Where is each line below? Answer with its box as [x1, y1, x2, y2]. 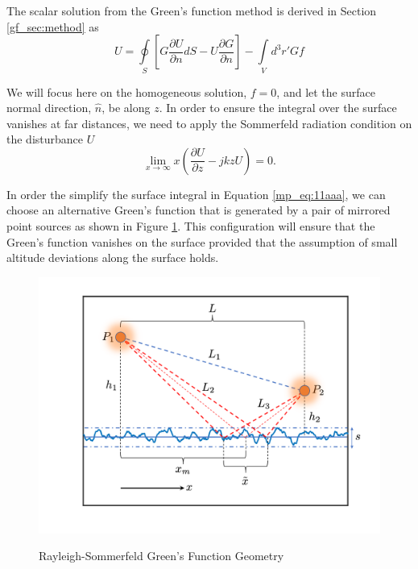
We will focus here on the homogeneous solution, [6, 83, 247, 100]
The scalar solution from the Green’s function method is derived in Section [6, 2, 377, 19]
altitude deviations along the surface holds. [6, 249, 219, 266]
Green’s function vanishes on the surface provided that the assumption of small [6, 233, 398, 250]
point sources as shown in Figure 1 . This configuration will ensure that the [6, 218, 375, 235]
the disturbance [6, 131, 84, 147]
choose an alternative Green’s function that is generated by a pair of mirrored [6, 201, 391, 218]
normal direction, [6, 99, 92, 116]
